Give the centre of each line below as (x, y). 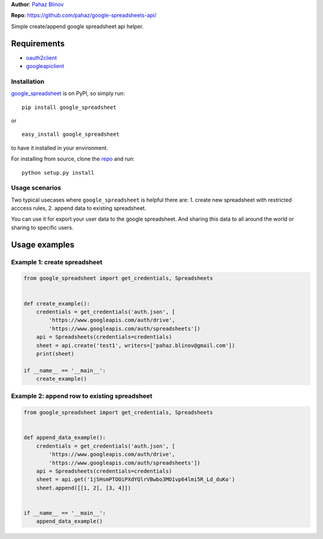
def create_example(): (57, 303)
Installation (28, 81)
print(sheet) (55, 354)
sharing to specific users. (42, 227)
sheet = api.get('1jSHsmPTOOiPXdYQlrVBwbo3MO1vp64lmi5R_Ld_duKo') (136, 479)
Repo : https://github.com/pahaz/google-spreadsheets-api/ (84, 16)
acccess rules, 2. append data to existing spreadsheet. (79, 208)
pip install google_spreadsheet (69, 107)
